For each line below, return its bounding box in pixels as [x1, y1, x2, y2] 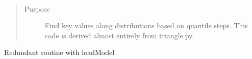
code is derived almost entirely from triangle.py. [44, 30, 194, 40]
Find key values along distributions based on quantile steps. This [44, 20, 248, 31]
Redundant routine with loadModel [4, 47, 115, 57]
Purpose [24, 3, 50, 14]
